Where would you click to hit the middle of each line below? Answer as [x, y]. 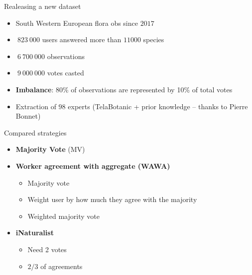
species [154, 39]
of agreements [62, 266]
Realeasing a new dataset [43, 6]
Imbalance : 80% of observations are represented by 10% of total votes [124, 89]
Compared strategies [35, 132]
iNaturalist [35, 233]
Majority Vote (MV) [50, 149]
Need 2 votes [47, 249]
